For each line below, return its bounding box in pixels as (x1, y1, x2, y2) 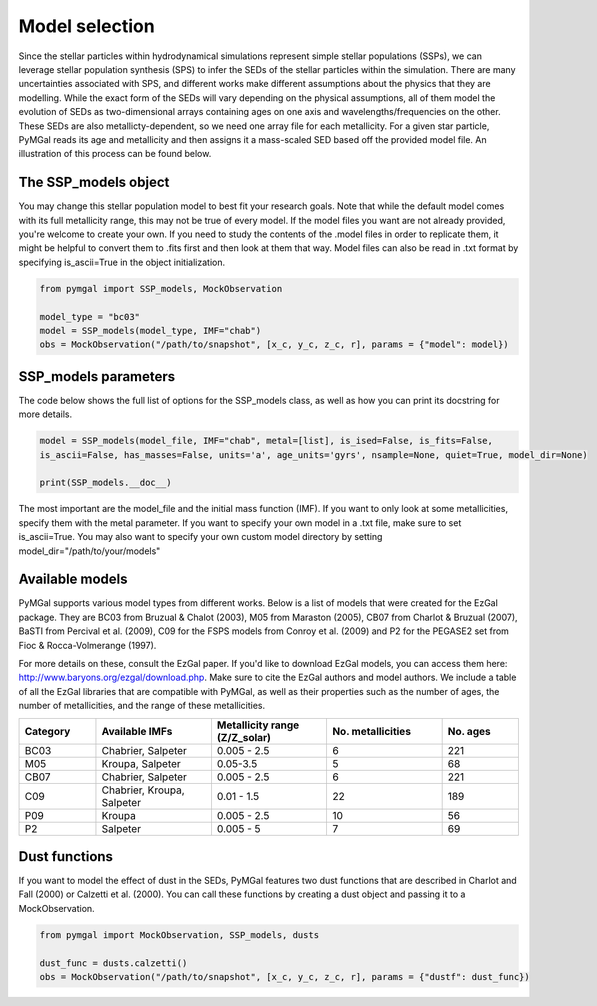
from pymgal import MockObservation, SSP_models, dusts (39, 929, 320, 940)
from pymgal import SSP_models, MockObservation (39, 283, 283, 294)
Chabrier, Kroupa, (101, 783, 185, 797)
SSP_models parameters (18, 368, 176, 385)
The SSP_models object (18, 174, 170, 191)
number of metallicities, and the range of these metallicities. (18, 700, 266, 712)
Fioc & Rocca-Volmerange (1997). (18, 639, 157, 651)
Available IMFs (101, 724, 173, 738)
